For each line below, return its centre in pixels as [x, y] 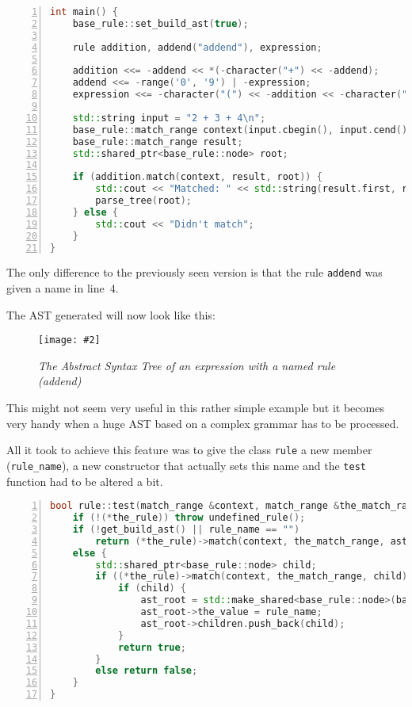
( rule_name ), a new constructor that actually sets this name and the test [186, 465]
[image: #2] [69, 340]
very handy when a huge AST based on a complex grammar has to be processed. [203, 423]
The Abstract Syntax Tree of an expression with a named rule [187, 365]
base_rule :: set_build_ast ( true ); [160, 23]
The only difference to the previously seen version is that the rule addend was [195, 272]
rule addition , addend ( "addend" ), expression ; [197, 47]
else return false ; [147, 671]
